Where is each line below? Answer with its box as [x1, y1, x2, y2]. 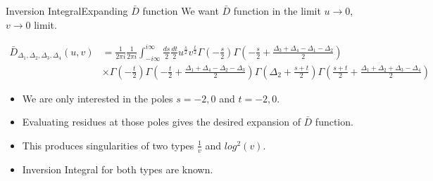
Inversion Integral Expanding [6, 4, 128, 18]
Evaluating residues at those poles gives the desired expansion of [22, 114, 301, 129]
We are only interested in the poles [22, 90, 173, 105]
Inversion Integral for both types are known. [22, 161, 213, 176]
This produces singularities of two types [22, 138, 194, 152]
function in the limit [233, 4, 321, 18]
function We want [142, 4, 219, 18]
